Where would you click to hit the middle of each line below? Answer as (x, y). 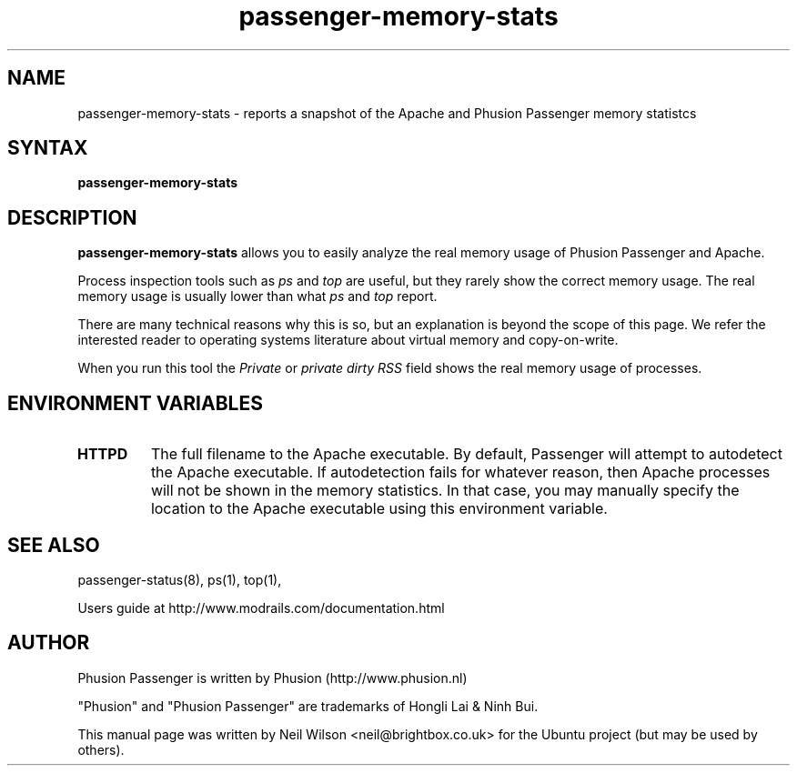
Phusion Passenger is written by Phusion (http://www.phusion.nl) (272, 678)
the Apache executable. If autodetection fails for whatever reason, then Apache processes (460, 472)
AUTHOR (49, 643)
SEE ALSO (54, 545)
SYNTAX (48, 148)
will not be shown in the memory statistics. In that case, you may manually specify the (445, 491)
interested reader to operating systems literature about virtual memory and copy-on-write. (348, 340)
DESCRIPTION (72, 217)
